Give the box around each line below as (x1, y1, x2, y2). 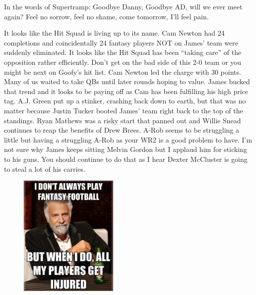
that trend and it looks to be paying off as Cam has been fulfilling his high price (4, 86, 248, 96)
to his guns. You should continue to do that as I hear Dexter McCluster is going (4, 153, 248, 164)
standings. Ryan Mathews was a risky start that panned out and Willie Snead (4, 115, 241, 125)
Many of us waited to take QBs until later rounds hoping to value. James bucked (4, 76, 250, 87)
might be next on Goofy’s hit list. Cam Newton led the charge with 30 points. (4, 66, 241, 77)
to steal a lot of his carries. (4, 163, 86, 174)
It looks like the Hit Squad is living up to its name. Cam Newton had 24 (4, 28, 225, 38)
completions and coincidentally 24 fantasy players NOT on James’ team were (4, 37, 238, 48)
